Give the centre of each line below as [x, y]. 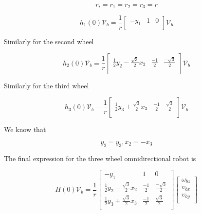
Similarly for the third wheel [46, 85]
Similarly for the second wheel [49, 41]
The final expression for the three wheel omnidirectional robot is [100, 158]
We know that [25, 129]
